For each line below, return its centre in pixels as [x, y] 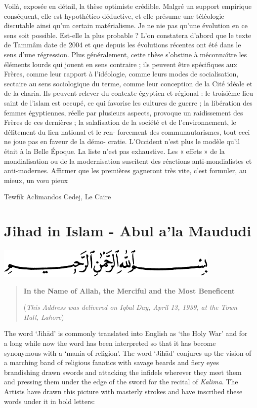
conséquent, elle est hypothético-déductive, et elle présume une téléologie [114, 16]
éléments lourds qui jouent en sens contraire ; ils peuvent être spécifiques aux [121, 64]
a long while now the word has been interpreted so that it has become [110, 343]
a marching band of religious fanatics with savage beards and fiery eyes [111, 362]
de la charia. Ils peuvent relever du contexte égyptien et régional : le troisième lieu [128, 93]
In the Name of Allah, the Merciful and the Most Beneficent [129, 290]
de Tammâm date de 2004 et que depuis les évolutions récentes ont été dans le [123, 45]
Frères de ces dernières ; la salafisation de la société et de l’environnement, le [120, 122]
